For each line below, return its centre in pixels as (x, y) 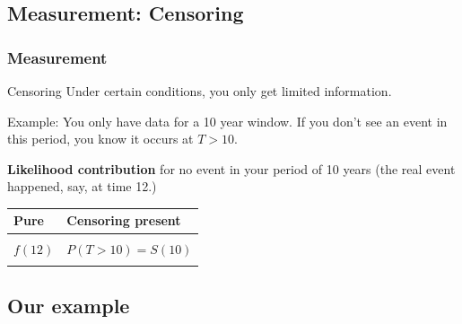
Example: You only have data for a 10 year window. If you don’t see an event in (227, 121)
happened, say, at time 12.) (82, 186)
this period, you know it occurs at (100, 139)
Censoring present (124, 220)
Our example (69, 306)
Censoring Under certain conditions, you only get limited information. (200, 91)
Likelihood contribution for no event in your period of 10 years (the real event (231, 168)
